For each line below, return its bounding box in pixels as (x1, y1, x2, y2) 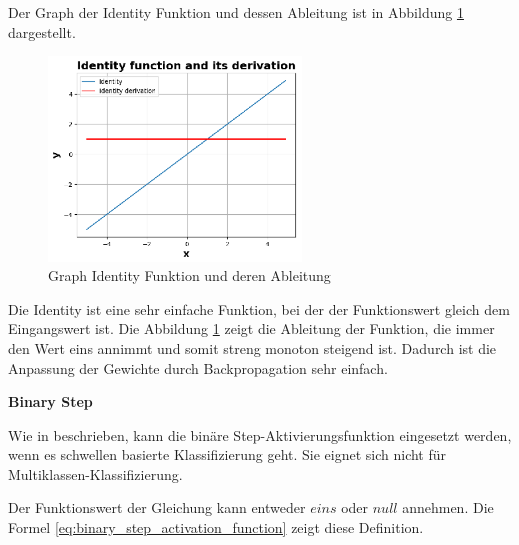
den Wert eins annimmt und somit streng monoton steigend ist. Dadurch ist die (8, 337, 497, 358)
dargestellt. (8, 21, 76, 42)
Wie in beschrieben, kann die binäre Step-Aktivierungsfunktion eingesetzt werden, (8, 424, 512, 445)
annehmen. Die (402, 497, 494, 518)
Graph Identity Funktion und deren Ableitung (48, 265, 331, 286)
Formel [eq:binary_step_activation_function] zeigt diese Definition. (8, 517, 424, 538)
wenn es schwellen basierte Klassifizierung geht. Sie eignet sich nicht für (8, 444, 447, 465)
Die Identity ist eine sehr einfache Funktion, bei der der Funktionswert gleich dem (8, 298, 510, 319)
